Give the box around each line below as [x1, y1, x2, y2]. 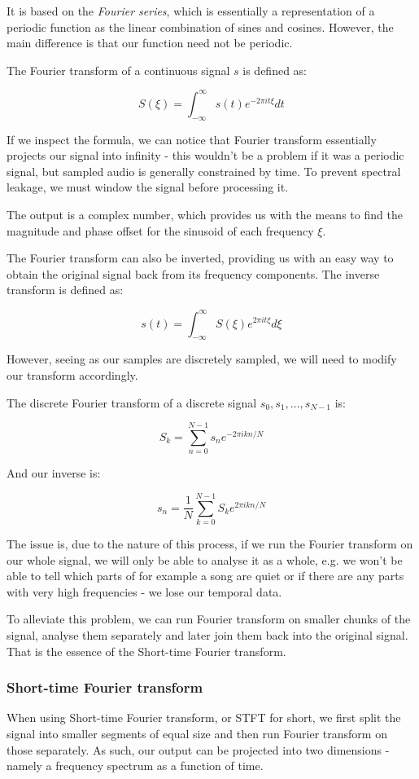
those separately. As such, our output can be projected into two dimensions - [7, 741, 390, 758]
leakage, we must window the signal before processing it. [7, 178, 289, 196]
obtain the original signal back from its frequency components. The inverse [7, 265, 380, 282]
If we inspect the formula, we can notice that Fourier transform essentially [7, 130, 377, 147]
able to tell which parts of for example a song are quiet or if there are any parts [7, 567, 404, 584]
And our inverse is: [7, 464, 101, 482]
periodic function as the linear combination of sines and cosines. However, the [7, 18, 394, 35]
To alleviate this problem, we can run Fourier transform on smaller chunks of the [7, 610, 411, 627]
